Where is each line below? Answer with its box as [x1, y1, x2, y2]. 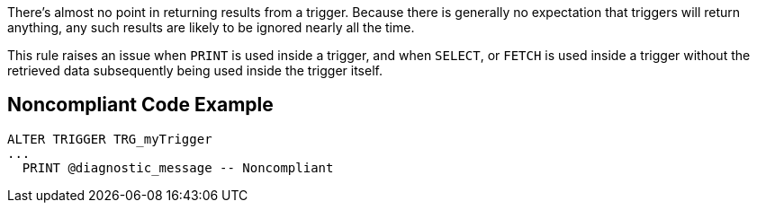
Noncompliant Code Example [7, 93, 274, 117]
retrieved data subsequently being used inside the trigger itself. [7, 63, 383, 78]
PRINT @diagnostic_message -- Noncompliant [22, 160, 334, 175]
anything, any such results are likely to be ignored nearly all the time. [7, 20, 415, 35]
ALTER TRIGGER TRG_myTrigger [7, 131, 212, 146]
